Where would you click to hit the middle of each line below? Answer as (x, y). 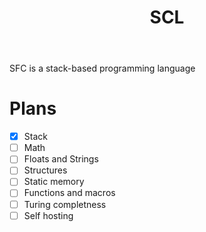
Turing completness (65, 204)
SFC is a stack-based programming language (102, 68)
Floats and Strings (61, 159)
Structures (45, 170)
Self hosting (48, 215)
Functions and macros (69, 193)
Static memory (54, 182)
